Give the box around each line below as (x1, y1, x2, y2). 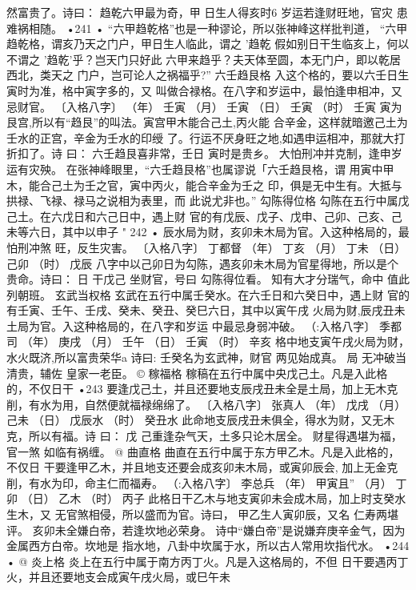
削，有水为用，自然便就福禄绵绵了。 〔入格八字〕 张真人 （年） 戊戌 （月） (6, 395, 406, 412)
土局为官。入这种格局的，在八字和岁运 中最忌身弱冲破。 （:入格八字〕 (6, 317, 376, 334)
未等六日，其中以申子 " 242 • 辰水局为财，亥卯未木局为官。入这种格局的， (6, 223, 398, 240)
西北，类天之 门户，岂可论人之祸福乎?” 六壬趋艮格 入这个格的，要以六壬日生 (6, 66, 410, 83)
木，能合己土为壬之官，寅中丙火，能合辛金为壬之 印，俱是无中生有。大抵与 (6, 176, 402, 193)
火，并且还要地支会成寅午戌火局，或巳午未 (6, 568, 230, 585)
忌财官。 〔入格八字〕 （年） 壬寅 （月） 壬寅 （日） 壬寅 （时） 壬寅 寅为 (6, 98, 402, 114)
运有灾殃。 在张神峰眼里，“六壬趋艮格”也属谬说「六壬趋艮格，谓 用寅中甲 (6, 160, 394, 177)
